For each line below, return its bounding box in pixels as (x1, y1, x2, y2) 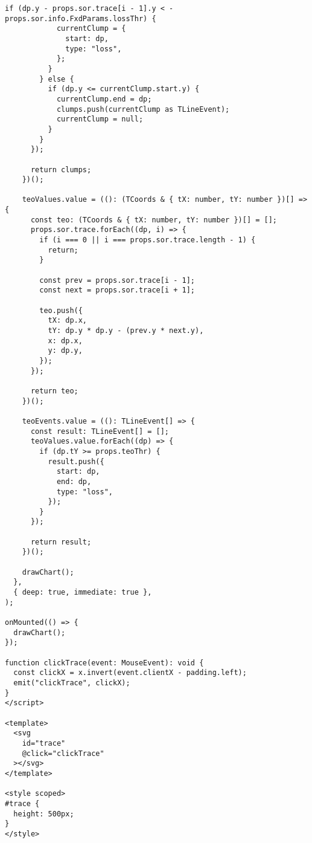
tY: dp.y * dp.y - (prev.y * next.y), (48, 326, 204, 335)
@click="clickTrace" (22, 749, 104, 758)
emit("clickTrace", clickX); (13, 678, 130, 687)
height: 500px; (13, 809, 74, 818)
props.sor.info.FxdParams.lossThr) (5, 14, 148, 23)
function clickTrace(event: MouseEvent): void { (5, 658, 204, 667)
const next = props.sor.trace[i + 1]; (39, 286, 195, 295)
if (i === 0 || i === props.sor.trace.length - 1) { (39, 236, 256, 245)
